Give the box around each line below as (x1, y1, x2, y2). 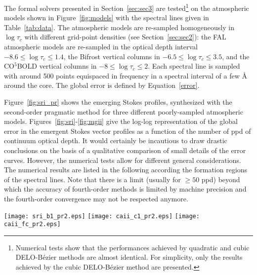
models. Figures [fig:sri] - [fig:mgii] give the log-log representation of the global (4, 116, 238, 126)
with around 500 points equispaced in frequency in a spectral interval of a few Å (4, 70, 247, 80)
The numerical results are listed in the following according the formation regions (4, 164, 248, 175)
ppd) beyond (201, 174, 240, 184)
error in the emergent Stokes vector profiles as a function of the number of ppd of (4, 125, 251, 136)
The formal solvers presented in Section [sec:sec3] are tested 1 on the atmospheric (4, 1, 249, 13)
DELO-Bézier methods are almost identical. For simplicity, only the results (15, 252, 243, 262)
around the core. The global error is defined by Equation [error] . (4, 80, 200, 90)
